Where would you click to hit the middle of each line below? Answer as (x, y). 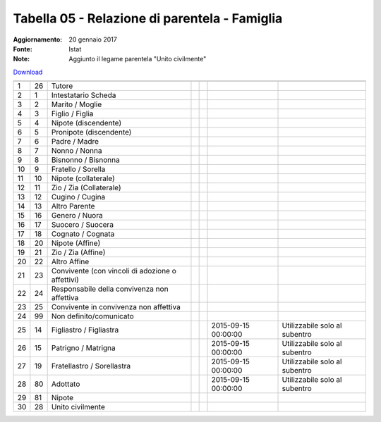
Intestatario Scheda (84, 95)
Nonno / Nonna (77, 151)
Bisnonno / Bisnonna (85, 160)
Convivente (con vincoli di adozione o (114, 271)
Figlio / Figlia (72, 114)
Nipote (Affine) (76, 243)
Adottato (66, 384)
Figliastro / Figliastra (85, 330)
